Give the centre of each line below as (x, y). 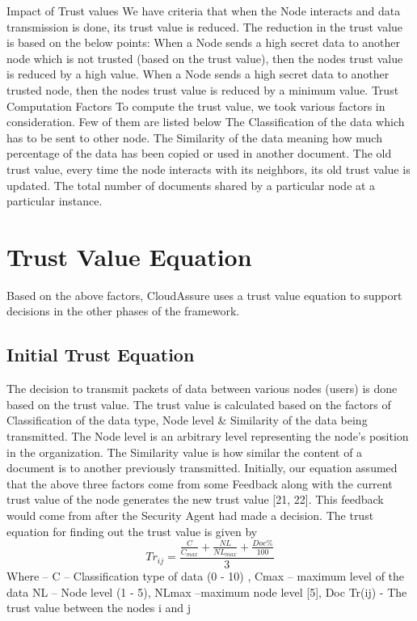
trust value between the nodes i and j (99, 608)
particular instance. (55, 201)
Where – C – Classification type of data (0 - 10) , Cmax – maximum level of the (206, 575)
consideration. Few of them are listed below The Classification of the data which (206, 122)
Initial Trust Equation (101, 355)
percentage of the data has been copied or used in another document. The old (199, 153)
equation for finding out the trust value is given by (132, 531)
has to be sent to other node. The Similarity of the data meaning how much (194, 137)
